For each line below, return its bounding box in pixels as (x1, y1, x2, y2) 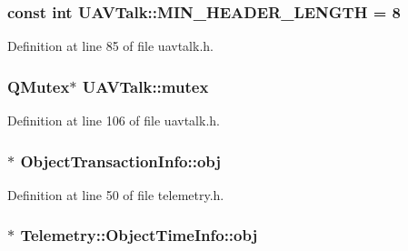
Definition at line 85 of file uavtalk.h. (7, 36, 214, 55)
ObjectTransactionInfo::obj (20, 149, 222, 172)
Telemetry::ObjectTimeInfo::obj (20, 224, 258, 246)
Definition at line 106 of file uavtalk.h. (7, 111, 220, 130)
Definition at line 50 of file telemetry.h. (7, 185, 224, 204)
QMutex (7, 75, 70, 97)
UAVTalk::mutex (82, 75, 209, 97)
